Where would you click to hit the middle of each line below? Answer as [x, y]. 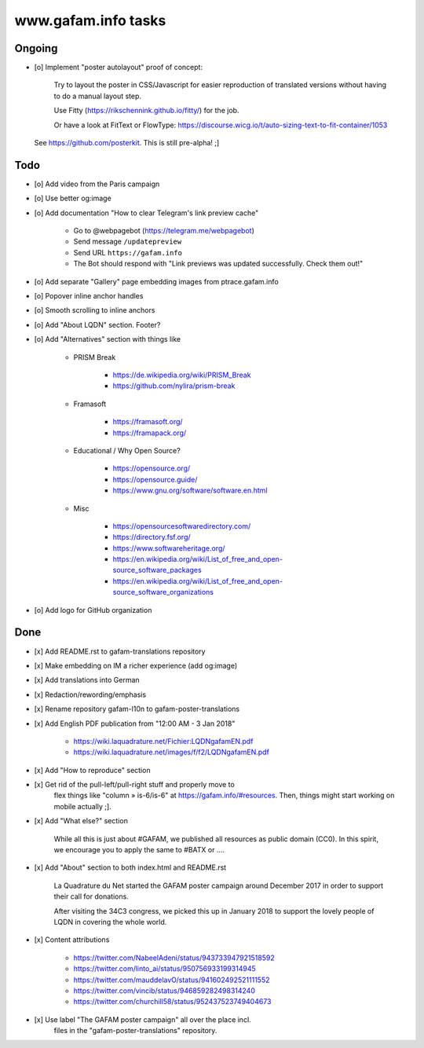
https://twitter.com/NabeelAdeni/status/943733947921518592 [174, 958]
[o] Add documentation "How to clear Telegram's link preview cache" [146, 213]
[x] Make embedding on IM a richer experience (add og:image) [136, 665]
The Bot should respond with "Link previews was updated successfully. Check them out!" [218, 264]
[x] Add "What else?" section [81, 821]
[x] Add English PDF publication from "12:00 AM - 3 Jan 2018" [135, 724]
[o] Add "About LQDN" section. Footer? [97, 324]
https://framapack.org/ [150, 433]
